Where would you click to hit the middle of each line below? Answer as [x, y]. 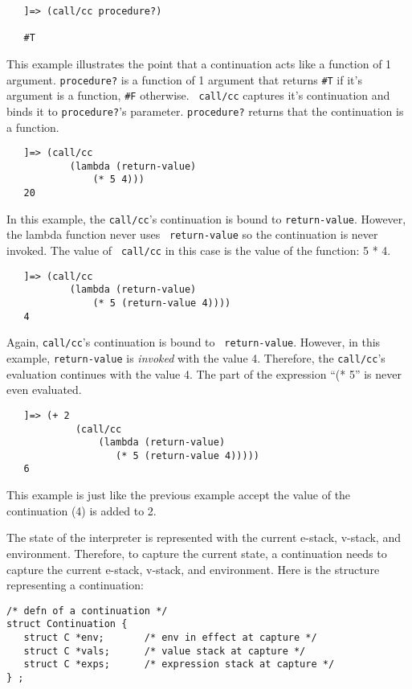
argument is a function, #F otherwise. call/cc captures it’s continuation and [198, 95]
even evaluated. [44, 390]
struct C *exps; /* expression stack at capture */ [179, 664]
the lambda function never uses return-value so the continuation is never [192, 234]
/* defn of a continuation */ [87, 611]
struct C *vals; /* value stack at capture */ [165, 651]
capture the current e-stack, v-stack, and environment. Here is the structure [193, 569]
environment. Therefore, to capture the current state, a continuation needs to [197, 553]
